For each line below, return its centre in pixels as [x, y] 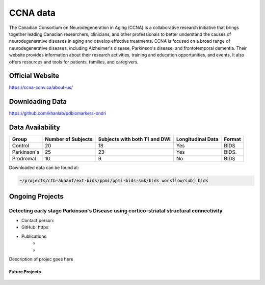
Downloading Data [38, 101]
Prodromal [24, 159]
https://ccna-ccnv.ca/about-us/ [41, 87]
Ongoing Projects [36, 196]
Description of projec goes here [41, 259]
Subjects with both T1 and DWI [135, 139]
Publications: [34, 236]
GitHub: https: [36, 227]
